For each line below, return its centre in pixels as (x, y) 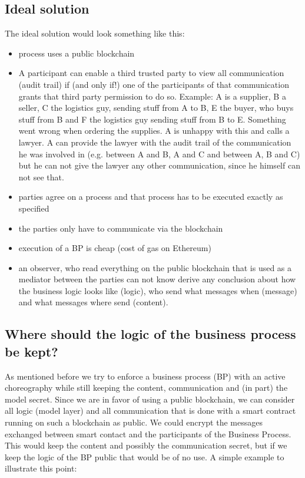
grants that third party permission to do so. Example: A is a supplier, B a (152, 96)
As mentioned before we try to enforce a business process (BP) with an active (145, 376)
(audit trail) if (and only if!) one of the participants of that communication (154, 84)
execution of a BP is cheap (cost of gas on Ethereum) (115, 248)
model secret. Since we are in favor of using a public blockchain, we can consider (150, 399)
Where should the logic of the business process (150, 334)
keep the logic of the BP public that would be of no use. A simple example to (145, 456)
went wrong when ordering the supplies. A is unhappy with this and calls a (154, 131)
